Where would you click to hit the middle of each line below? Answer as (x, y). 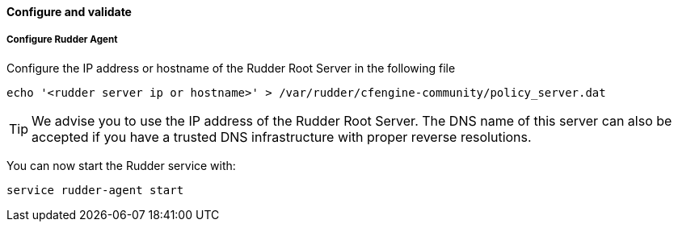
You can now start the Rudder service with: (121, 165)
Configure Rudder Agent (62, 40)
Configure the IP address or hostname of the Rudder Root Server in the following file (231, 68)
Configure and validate (69, 12)
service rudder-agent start (95, 190)
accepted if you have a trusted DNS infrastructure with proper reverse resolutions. (282, 137)
